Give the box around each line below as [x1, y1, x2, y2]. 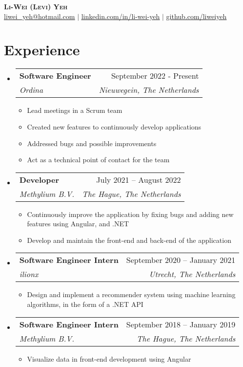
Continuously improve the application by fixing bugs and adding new [27, 209, 234, 219]
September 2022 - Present [111, 70, 199, 82]
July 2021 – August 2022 [96, 173, 181, 185]
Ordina [19, 84, 43, 96]
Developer [19, 173, 60, 185]
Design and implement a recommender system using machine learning [27, 289, 236, 300]
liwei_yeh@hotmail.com [4, 11, 75, 21]
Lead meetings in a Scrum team [27, 105, 122, 115]
